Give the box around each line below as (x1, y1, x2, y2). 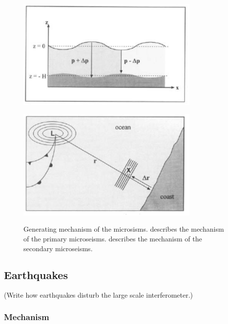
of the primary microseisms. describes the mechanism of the (23, 234, 202, 244)
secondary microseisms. (23, 243, 93, 253)
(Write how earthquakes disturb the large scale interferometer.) (4, 290, 193, 300)
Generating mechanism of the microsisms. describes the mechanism (23, 224, 224, 234)
